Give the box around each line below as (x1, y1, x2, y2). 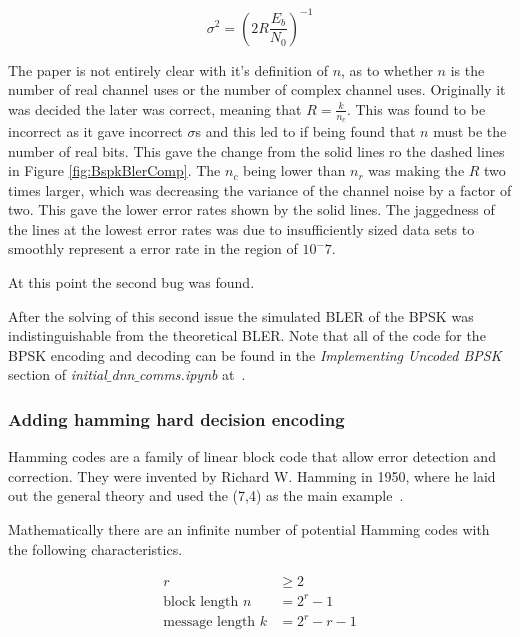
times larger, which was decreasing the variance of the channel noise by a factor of (8, 179, 512, 200)
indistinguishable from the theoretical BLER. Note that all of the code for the (8, 325, 486, 346)
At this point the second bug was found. (8, 272, 255, 293)
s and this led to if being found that (195, 120, 416, 141)
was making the (368, 160, 465, 181)
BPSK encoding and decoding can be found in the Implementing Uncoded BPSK (8, 344, 502, 365)
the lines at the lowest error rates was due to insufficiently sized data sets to (8, 218, 475, 239)
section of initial (8, 364, 107, 385)
